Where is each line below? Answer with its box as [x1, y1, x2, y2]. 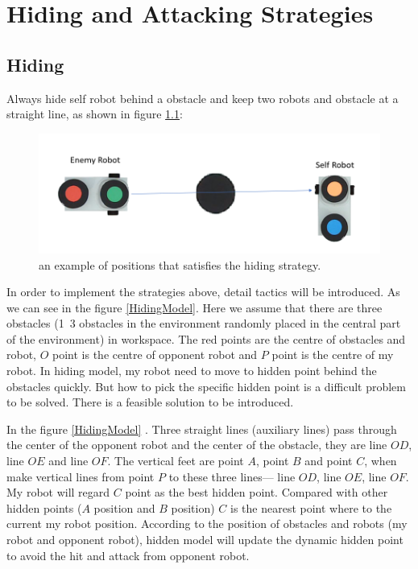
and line [48, 452, 89, 469]
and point [304, 452, 353, 469]
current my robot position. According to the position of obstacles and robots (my [6, 515, 408, 532]
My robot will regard [6, 484, 110, 501]
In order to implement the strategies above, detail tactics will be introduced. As [6, 283, 400, 300]
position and [93, 499, 155, 516]
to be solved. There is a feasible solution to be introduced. [6, 394, 294, 410]
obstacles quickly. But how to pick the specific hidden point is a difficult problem [6, 377, 406, 394]
